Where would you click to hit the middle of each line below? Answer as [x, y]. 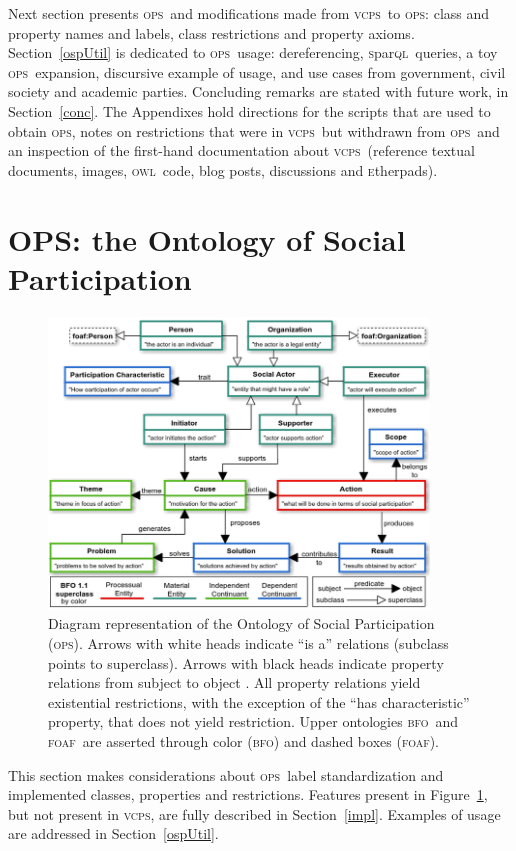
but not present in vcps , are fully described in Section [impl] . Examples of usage [254, 813]
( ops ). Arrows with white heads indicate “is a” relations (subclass [248, 643]
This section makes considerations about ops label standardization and [226, 774]
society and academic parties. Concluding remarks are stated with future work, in [258, 91]
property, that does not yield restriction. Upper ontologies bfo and [253, 721]
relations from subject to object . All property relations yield [234, 682]
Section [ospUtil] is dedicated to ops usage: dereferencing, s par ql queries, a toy [253, 52]
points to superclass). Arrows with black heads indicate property [246, 662]
